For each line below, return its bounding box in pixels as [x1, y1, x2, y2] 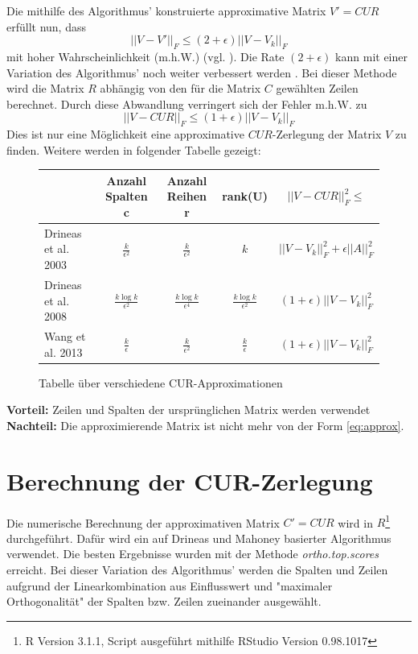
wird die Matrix [6, 80, 84, 97]
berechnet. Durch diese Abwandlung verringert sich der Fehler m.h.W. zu [6, 95, 367, 112]
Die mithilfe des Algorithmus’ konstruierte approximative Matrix [6, 2, 326, 19]
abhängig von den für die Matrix [100, 80, 261, 97]
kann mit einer [335, 48, 408, 64]
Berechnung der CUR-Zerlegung [6, 464, 373, 497]
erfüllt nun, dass [6, 18, 86, 35]
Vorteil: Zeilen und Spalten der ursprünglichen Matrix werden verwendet [6, 401, 371, 418]
